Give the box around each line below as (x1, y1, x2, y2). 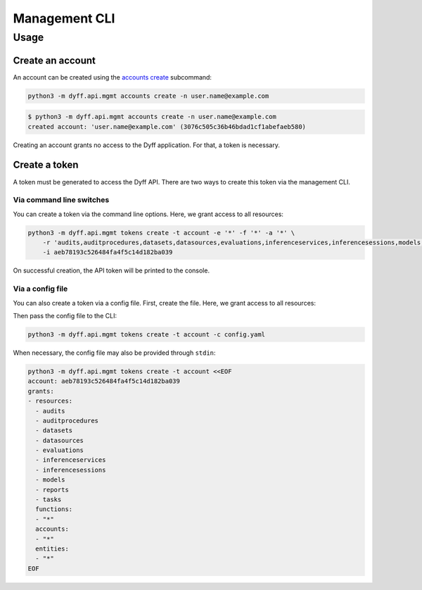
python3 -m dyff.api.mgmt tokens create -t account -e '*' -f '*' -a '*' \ (27, 229, 295, 237)
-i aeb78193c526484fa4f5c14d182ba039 (42, 249, 173, 256)
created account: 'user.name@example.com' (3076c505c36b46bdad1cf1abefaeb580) (27, 123, 306, 130)
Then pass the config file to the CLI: (13, 311, 117, 320)
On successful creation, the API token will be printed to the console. (13, 266, 210, 275)
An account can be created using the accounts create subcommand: (13, 73, 212, 81)
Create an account (13, 54, 96, 66)
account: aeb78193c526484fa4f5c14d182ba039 (27, 377, 181, 385)
